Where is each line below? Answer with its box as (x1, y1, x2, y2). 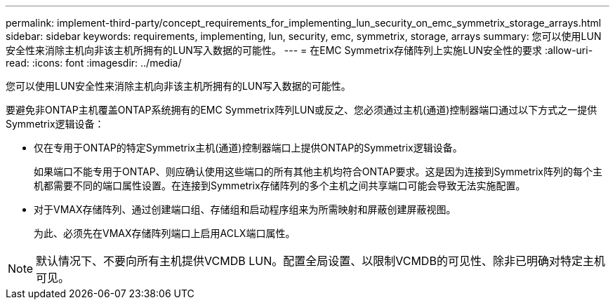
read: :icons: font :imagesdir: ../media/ (6, 57, 182, 69)
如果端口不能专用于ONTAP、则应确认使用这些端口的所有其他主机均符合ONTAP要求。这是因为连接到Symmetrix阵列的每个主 (34, 165, 602, 177)
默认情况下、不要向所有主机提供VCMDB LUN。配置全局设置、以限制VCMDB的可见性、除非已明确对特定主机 (36, 254, 605, 268)
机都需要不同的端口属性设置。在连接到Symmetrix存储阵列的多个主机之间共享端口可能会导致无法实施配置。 (34, 179, 526, 191)
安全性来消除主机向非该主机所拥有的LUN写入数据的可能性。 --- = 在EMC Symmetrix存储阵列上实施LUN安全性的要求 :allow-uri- (6, 44, 593, 56)
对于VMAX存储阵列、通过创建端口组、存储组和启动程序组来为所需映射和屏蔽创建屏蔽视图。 (34, 203, 456, 215)
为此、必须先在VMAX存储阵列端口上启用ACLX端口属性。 (34, 227, 296, 239)
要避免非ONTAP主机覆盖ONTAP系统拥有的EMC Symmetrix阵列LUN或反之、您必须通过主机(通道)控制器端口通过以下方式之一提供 (6, 104, 597, 116)
